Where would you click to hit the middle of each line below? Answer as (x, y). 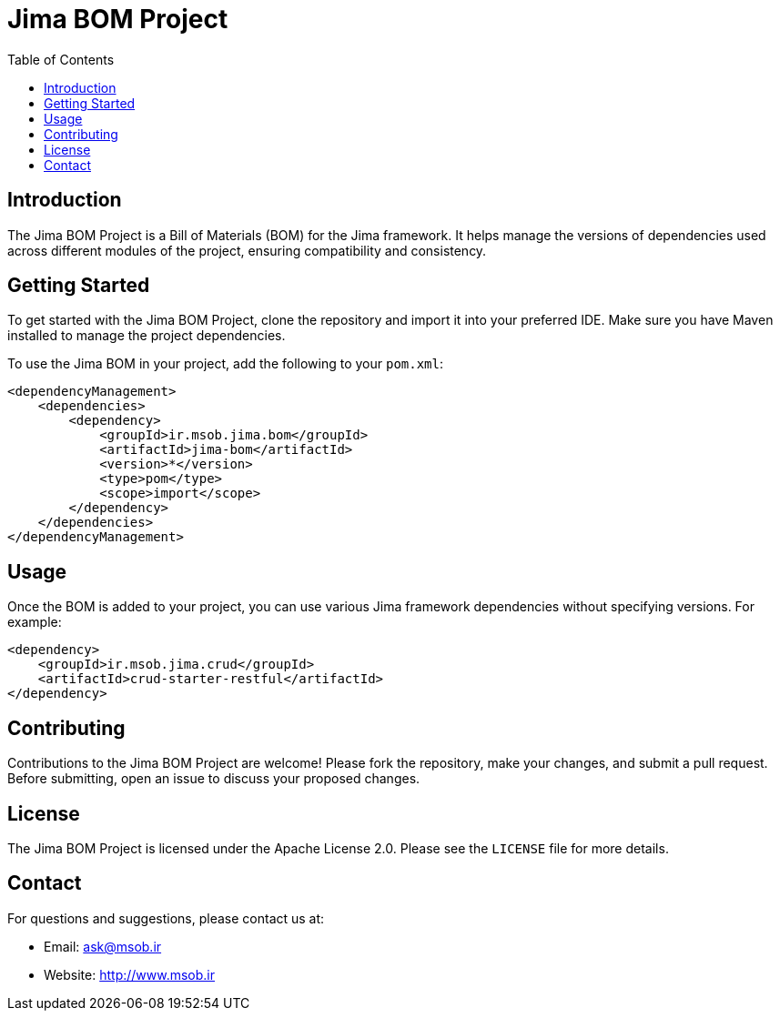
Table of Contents (61, 59)
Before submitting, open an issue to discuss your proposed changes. (214, 779)
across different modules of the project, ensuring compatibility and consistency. (247, 250)
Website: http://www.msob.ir (130, 974)
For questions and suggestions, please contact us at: (166, 918)
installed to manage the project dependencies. (147, 336)
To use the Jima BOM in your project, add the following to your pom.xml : (226, 364)
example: (35, 622)
